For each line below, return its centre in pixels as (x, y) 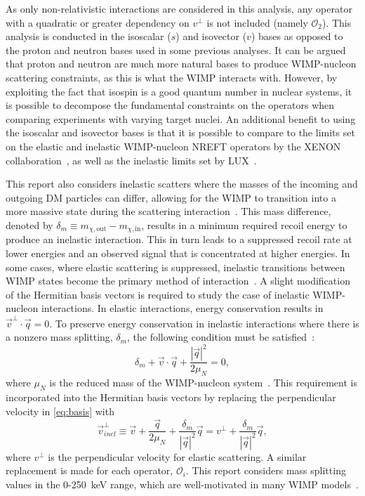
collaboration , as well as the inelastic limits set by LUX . (131, 160)
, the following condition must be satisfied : (221, 337)
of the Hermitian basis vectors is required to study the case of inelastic (158, 294)
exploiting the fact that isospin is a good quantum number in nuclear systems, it (179, 91)
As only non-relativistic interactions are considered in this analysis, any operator (179, 8)
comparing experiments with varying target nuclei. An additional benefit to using (181, 118)
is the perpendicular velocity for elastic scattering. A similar (177, 456)
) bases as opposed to (297, 36)
